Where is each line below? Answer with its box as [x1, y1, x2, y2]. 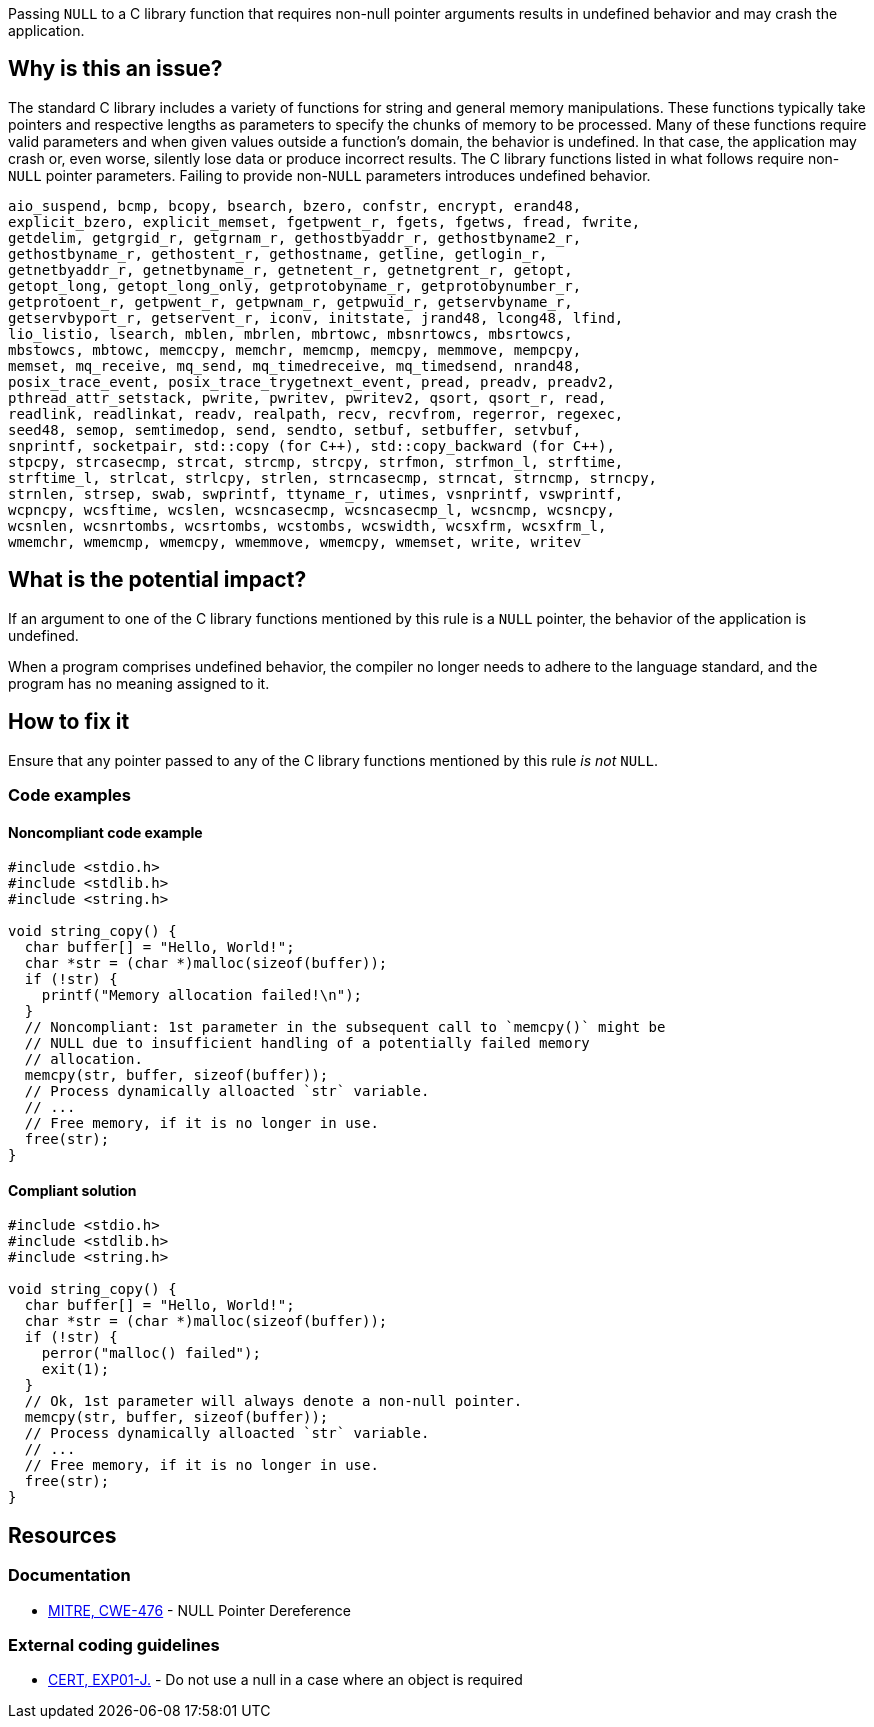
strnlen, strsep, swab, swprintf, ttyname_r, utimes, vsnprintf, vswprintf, [8, 485, 624, 502]
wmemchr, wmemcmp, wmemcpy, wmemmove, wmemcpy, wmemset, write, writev [8, 533, 582, 550]
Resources [8, 1522, 117, 1548]
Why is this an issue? [8, 56, 223, 82]
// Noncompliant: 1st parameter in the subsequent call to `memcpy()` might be [24, 1019, 666, 1036]
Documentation [8, 1565, 131, 1586]
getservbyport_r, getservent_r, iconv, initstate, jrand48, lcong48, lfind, [8, 309, 624, 326]
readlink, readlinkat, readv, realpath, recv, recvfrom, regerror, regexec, [8, 405, 624, 422]
